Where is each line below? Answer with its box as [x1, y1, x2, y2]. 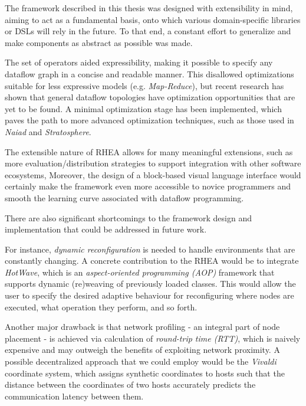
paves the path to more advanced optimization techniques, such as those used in [5, 114, 294, 126]
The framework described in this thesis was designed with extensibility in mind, [5, 2, 293, 14]
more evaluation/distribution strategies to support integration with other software [5, 157, 301, 169]
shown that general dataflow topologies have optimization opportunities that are [5, 91, 295, 103]
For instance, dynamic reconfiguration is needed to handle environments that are [5, 243, 295, 255]
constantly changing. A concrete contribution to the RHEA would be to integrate [5, 254, 299, 267]
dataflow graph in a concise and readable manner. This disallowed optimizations [5, 67, 294, 80]
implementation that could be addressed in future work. [5, 223, 207, 235]
